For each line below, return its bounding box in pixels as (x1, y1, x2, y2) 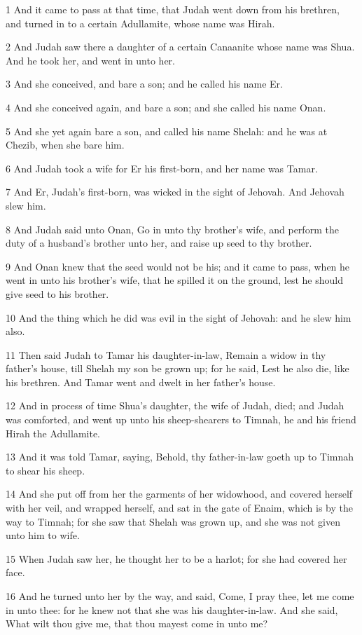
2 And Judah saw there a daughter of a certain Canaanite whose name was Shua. (6, 39, 355, 54)
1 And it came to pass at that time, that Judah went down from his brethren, (6, 2, 340, 16)
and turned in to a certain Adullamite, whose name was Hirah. (6, 15, 275, 30)
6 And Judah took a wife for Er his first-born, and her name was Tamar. (6, 161, 318, 175)
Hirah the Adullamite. (6, 425, 101, 440)
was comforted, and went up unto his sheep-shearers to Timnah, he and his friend (6, 412, 356, 427)
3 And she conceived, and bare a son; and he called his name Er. (6, 76, 283, 91)
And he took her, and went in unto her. (6, 53, 175, 67)
